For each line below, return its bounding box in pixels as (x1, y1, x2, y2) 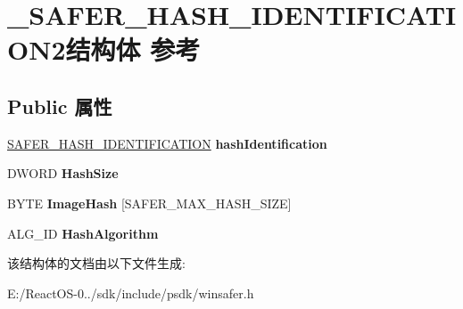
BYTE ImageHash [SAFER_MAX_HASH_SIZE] (7, 193, 292, 212)
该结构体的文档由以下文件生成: (7, 254, 186, 272)
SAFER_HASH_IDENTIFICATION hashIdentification (7, 134, 327, 152)
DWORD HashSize (7, 164, 119, 183)
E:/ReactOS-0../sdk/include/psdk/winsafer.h (7, 283, 254, 302)
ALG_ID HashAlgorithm (7, 224, 159, 242)
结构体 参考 (65, 31, 201, 68)
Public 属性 (7, 92, 112, 119)
